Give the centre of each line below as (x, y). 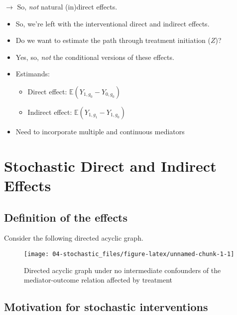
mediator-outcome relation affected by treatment (98, 280)
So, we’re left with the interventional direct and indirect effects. (113, 23)
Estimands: (33, 74)
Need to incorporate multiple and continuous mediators (100, 131)
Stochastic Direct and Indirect (110, 165)
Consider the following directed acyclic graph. (74, 238)
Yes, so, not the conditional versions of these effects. (95, 57)
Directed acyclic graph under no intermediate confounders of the (122, 270)
